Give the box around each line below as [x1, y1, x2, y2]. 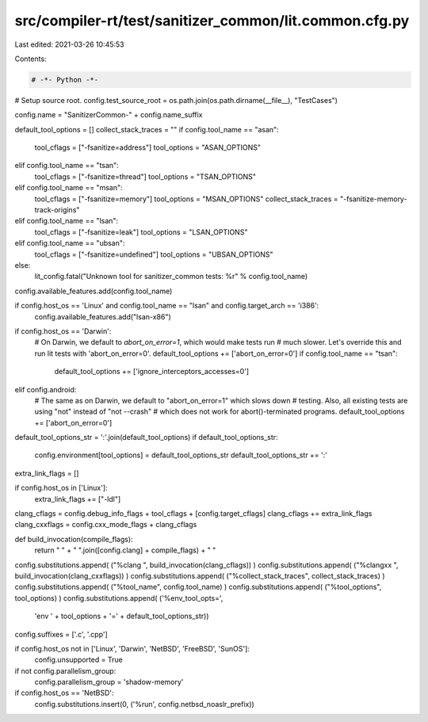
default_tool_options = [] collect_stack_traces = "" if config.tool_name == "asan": [14, 124, 279, 134]
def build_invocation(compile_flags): [14, 534, 134, 544]
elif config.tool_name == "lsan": [14, 216, 119, 226]
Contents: [14, 54, 47, 63]
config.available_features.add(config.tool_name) [14, 286, 173, 296]
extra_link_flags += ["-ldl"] [34, 494, 121, 503]
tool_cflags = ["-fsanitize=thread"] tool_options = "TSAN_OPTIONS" [34, 171, 257, 181]
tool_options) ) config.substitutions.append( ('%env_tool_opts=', [14, 593, 224, 602]
